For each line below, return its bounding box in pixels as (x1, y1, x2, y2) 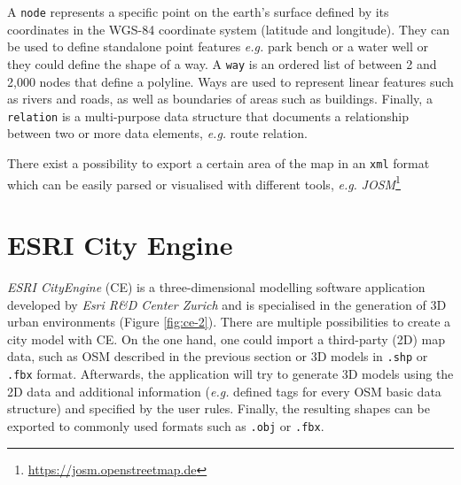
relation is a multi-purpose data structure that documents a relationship (7, 106, 409, 125)
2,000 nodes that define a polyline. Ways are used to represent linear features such (7, 72, 454, 90)
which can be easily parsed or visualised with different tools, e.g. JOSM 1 (7, 172, 401, 193)
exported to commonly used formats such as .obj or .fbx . (7, 416, 324, 435)
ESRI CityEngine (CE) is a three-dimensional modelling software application (7, 277, 426, 296)
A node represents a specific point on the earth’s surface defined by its (7, 3, 389, 20)
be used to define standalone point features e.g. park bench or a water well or (7, 37, 428, 56)
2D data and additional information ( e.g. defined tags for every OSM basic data (7, 381, 441, 400)
